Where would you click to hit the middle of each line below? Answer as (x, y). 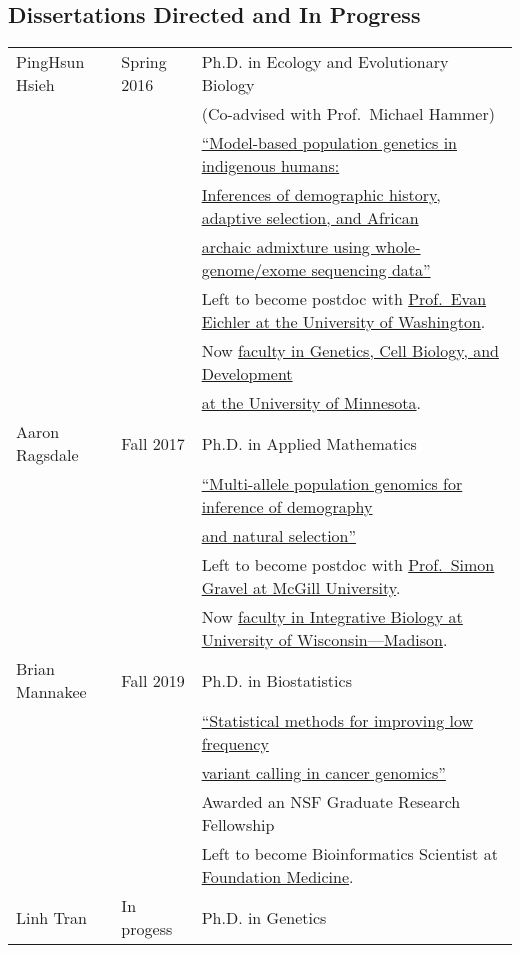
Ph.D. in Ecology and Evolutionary (325, 62)
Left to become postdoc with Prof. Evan (344, 299)
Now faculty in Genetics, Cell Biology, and (350, 351)
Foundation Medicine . (277, 877)
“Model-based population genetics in (329, 143)
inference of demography (287, 507)
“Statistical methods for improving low (337, 721)
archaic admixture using (285, 247)
